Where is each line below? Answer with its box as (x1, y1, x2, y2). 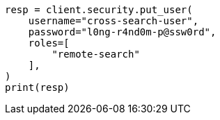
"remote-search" (52, 49, 140, 60)
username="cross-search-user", (28, 15, 199, 26)
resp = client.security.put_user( (5, 4, 193, 15)
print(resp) (5, 82, 70, 93)
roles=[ (28, 37, 70, 49)
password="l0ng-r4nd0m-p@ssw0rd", (28, 26, 217, 37)
